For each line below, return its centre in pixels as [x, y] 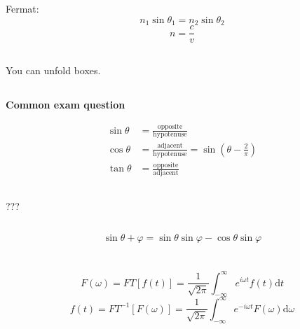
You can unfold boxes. [53, 70]
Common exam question [66, 104]
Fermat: [22, 9]
